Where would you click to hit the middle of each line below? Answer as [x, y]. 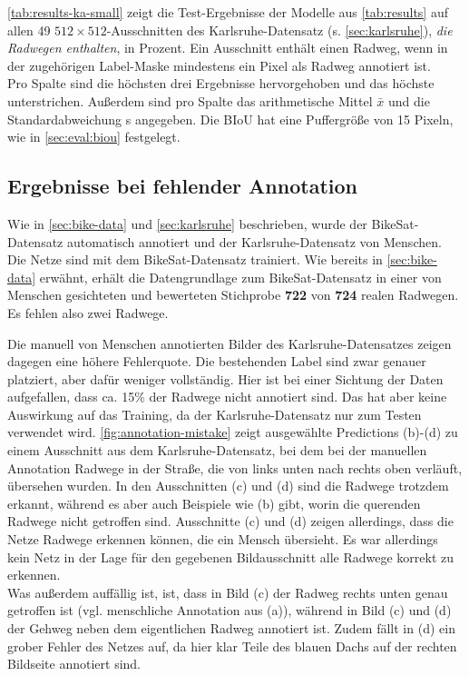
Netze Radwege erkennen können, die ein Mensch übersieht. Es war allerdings [223, 539]
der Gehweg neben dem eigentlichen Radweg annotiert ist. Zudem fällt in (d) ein [231, 628]
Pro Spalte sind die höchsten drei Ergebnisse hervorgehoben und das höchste [221, 83]
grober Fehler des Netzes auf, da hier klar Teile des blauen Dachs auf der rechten [232, 646]
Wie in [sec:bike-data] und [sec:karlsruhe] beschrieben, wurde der [187, 223]
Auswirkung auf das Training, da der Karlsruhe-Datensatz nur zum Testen [215, 414]
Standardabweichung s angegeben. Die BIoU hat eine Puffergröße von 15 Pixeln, [230, 119]
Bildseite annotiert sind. [74, 664]
